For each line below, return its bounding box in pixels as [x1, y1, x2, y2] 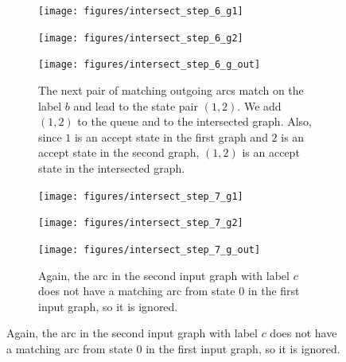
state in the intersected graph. [38, 159, 185, 176]
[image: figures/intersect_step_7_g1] [38, 190, 243, 202]
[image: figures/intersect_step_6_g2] [38, 32, 243, 44]
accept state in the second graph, [38, 144, 200, 161]
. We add [237, 97, 282, 114]
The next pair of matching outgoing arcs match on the [38, 81, 304, 98]
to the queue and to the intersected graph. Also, [77, 113, 312, 130]
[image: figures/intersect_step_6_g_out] [38, 59, 261, 71]
